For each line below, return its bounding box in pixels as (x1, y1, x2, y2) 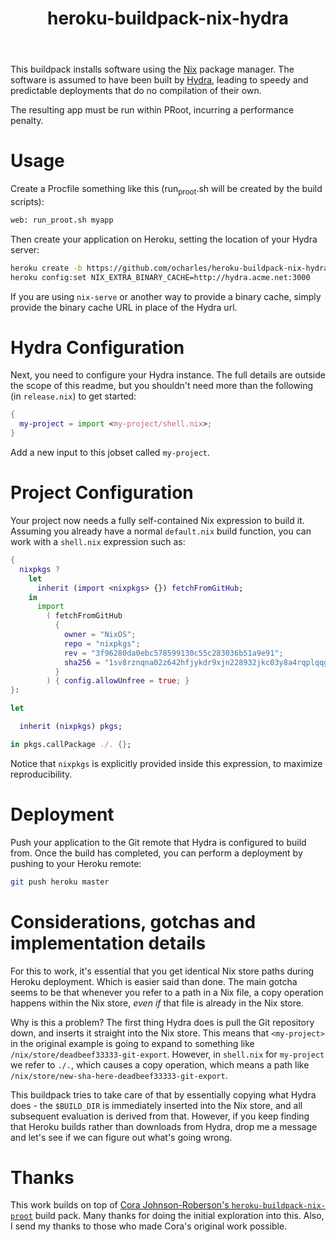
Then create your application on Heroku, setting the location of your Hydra (10, 233, 318, 245)
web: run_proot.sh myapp (10, 215, 114, 225)
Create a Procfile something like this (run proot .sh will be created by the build (10, 183, 323, 197)
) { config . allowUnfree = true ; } (46, 676, 190, 686)
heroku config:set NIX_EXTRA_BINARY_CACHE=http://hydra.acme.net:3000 (10, 272, 311, 282)
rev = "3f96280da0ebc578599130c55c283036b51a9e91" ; (63, 648, 284, 658)
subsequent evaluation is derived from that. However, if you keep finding (10, 1110, 310, 1122)
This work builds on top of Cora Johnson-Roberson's (10, 1199, 230, 1211)
